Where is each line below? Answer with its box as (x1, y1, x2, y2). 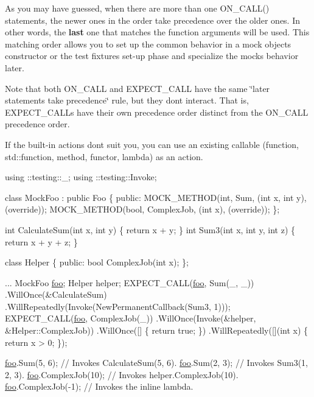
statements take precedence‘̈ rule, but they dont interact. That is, (5, 94, 249, 107)
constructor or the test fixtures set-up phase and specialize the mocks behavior (5, 49, 299, 62)
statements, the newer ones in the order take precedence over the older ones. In (5, 13, 301, 26)
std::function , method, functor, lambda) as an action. (5, 150, 203, 163)
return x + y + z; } (5, 235, 78, 248)
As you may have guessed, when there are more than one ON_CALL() (5, 2, 270, 14)
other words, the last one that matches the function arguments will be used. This (5, 26, 310, 38)
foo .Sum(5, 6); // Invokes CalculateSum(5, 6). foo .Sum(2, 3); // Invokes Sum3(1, (5, 356, 308, 369)
